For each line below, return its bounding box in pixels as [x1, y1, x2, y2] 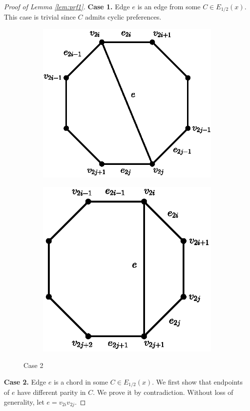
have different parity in [17, 387, 86, 397]
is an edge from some [137, 1, 201, 11]
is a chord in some [54, 376, 108, 387]
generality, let [4, 396, 44, 407]
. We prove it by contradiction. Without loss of [93, 387, 233, 397]
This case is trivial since [4, 12, 76, 22]
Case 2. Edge [4, 376, 46, 387]
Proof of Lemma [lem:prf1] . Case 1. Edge [4, 1, 130, 11]
